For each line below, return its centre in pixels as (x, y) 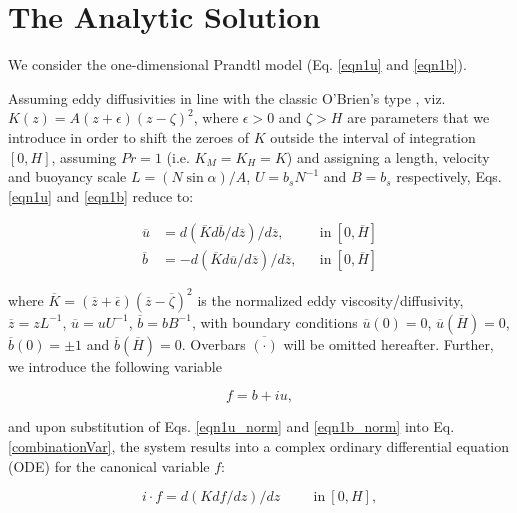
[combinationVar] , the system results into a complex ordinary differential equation (259, 446)
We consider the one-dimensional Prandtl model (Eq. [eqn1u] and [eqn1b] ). (237, 64)
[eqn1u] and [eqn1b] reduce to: (101, 195)
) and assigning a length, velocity (388, 156)
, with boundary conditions (274, 321)
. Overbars (213, 343)
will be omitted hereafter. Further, (388, 343)
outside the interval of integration (373, 136)
